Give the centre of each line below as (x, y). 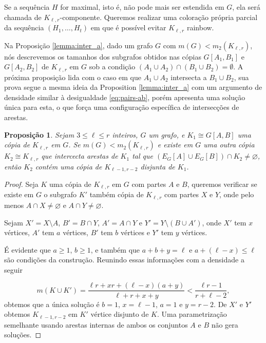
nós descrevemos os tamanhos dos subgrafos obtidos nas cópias (103, 56)
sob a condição (112, 66)
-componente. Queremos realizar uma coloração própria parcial (159, 17)
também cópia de (117, 194)
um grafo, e (167, 134)
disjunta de (158, 166)
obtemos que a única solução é (52, 304)
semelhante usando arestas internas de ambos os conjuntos (96, 324)
